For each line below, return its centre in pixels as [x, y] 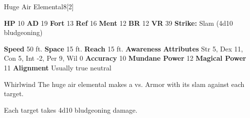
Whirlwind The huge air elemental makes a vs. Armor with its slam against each [124, 84]
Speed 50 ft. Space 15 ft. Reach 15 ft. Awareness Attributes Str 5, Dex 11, [124, 48]
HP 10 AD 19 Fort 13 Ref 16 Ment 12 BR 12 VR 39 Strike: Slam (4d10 [118, 23]
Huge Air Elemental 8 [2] [39, 6]
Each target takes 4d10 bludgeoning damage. [71, 110]
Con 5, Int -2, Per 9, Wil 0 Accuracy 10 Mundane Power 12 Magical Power [125, 58]
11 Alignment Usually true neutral [58, 67]
